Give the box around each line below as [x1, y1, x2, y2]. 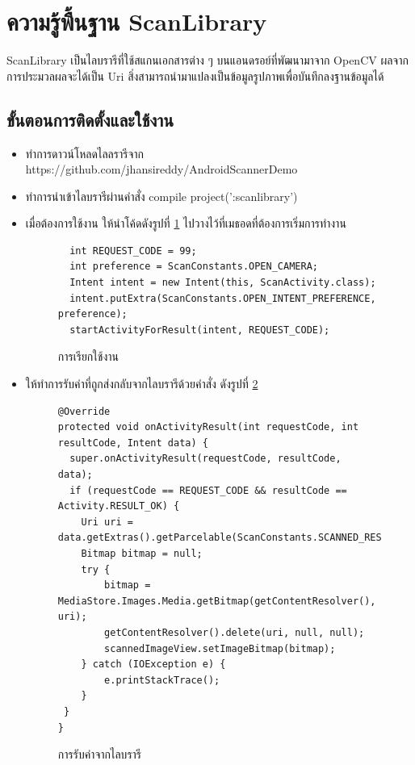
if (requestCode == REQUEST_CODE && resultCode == [69, 484, 347, 496]
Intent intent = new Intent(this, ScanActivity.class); [69, 277, 376, 289]
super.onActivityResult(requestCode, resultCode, [69, 453, 342, 465]
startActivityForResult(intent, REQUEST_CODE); [69, 324, 330, 336]
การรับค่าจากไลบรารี [57, 746, 142, 763]
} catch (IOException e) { [81, 658, 226, 671]
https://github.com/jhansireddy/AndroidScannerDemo [25, 161, 298, 178]
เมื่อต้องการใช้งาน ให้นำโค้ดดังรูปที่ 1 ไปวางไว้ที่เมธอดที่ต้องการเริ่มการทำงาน [25, 215, 346, 232]
